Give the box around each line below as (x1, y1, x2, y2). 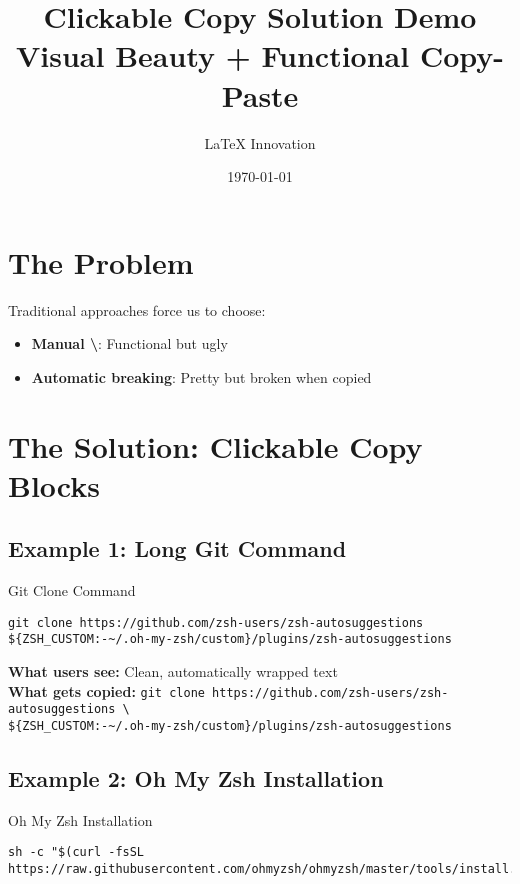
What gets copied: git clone (8, 680, 205, 701)
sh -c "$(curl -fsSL (8, 845, 145, 860)
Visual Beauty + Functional (16, 35, 410, 76)
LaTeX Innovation (204, 132, 316, 153)
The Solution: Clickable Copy (8, 425, 423, 466)
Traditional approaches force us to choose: (8, 299, 266, 320)
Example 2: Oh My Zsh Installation (8, 763, 384, 794)
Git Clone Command (8, 580, 136, 601)
